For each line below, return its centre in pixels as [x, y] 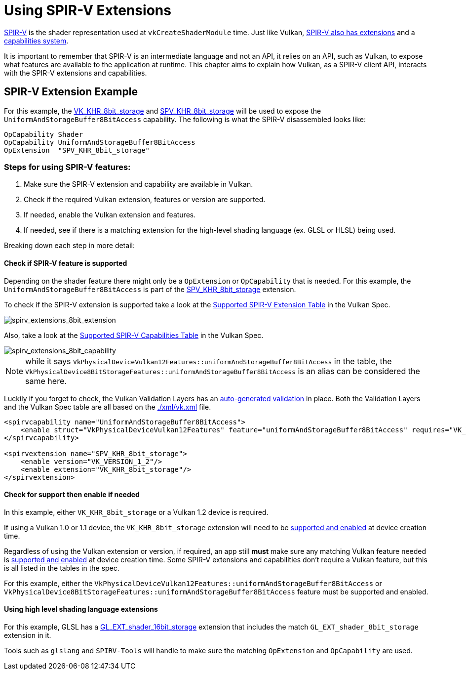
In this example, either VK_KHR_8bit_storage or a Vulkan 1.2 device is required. [136, 512]
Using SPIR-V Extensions [88, 10]
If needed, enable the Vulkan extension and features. [110, 215]
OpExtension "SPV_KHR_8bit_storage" [77, 150]
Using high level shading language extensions [81, 609]
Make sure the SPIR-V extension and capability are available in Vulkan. [138, 184]
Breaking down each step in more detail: [69, 246]
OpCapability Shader [44, 134]
